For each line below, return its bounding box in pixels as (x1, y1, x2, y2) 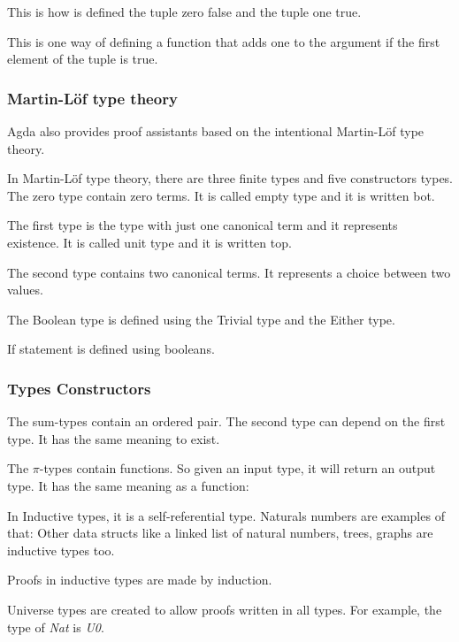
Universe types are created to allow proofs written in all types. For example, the (7, 600, 442, 618)
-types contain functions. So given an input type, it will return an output (39, 459, 436, 478)
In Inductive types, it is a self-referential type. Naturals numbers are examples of (7, 506, 445, 524)
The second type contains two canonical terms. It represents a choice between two (7, 263, 451, 281)
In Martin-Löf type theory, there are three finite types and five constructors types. (7, 169, 454, 187)
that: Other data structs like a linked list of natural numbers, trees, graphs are (7, 524, 433, 542)
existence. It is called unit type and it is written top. (7, 233, 292, 251)
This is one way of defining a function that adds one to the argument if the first (7, 32, 440, 50)
